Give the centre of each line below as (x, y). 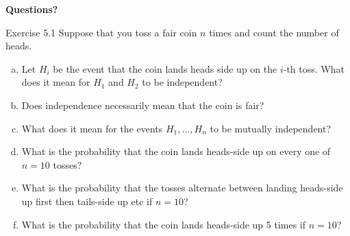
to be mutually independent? (271, 128)
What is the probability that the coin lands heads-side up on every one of (176, 151)
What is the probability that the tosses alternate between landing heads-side (182, 188)
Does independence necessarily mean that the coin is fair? (143, 105)
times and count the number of (274, 32)
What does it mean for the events (92, 128)
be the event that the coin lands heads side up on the (165, 68)
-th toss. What (314, 68)
